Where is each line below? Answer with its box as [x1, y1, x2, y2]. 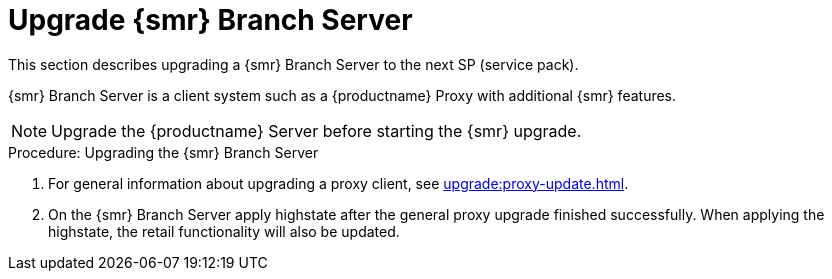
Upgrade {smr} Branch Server [8, 3, 413, 37]
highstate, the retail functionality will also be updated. [48, 222, 400, 240]
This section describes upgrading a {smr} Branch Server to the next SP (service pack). [8, 55, 579, 73]
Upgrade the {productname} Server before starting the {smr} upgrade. [51, 120, 582, 141]
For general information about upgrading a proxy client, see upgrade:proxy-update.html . [48, 174, 629, 192]
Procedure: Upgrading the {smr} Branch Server [8, 143, 319, 161]
